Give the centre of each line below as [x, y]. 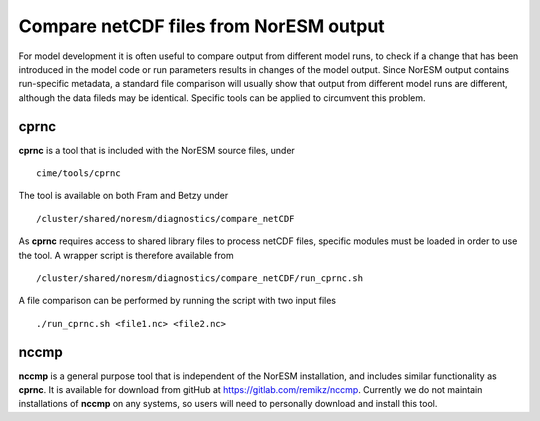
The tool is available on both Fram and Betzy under [123, 196]
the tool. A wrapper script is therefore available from [126, 255]
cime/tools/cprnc [78, 173]
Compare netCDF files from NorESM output [201, 26]
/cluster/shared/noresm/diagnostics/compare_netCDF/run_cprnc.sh [200, 278]
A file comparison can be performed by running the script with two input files [177, 301]
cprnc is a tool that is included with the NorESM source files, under [156, 150]
